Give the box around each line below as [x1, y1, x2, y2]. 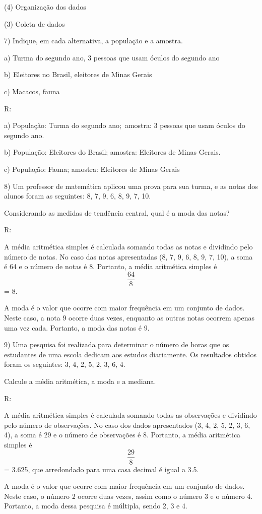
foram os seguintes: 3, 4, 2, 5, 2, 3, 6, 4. [4, 359, 125, 369]
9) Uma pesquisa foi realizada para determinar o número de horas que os [4, 339, 229, 350]
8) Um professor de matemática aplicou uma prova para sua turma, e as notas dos [4, 180, 258, 191]
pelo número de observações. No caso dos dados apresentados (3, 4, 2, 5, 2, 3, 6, [4, 419, 250, 430]
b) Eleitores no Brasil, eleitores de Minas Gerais [4, 69, 152, 80]
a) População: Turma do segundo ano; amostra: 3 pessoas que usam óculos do [4, 120, 245, 131]
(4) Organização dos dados [4, 2, 86, 12]
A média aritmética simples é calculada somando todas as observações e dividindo [4, 410, 257, 420]
